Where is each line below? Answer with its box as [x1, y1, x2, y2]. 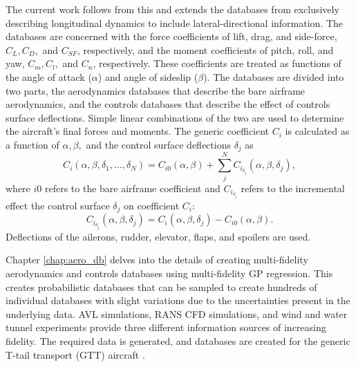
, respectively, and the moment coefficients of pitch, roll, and [77, 42, 334, 57]
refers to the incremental [241, 180, 345, 195]
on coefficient [124, 198, 180, 212]
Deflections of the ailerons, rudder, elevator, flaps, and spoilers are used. [6, 229, 311, 243]
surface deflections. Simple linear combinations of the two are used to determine [6, 110, 344, 124]
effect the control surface [6, 198, 110, 212]
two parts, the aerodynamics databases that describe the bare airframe [6, 83, 306, 97]
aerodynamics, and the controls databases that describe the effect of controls [6, 97, 330, 111]
